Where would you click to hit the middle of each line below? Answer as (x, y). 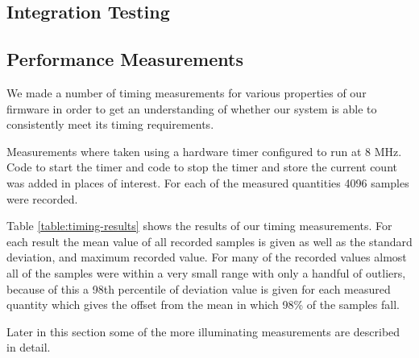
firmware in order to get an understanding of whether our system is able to (192, 108)
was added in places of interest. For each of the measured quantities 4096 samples (208, 182)
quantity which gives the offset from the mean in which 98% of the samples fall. (203, 305)
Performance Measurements (125, 59)
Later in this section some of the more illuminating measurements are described (203, 331)
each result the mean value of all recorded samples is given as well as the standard (209, 241)
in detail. (29, 347)
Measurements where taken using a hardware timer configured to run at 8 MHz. (204, 151)
